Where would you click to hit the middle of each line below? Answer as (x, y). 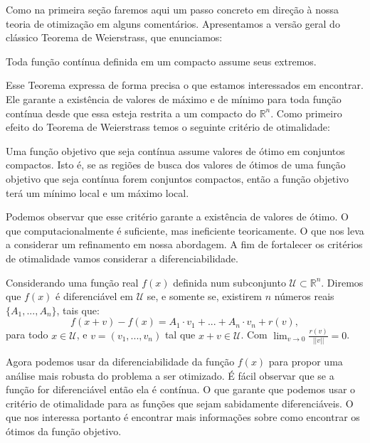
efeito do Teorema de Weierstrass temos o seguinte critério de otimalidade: (168, 127)
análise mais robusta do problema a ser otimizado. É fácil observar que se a (170, 375)
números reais (304, 296)
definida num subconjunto (229, 282)
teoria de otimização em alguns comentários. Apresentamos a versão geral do (173, 23)
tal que (180, 335)
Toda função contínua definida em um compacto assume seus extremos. (161, 61)
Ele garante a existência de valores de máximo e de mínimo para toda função (174, 98)
